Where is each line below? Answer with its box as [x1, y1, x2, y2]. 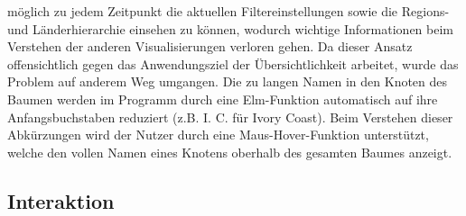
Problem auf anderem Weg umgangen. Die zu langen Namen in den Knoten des [7, 72, 448, 91]
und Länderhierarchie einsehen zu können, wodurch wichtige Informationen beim [7, 19, 454, 38]
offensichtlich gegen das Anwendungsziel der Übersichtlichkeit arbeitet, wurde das [7, 54, 459, 73]
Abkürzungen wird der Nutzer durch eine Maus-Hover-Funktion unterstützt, [7, 125, 429, 144]
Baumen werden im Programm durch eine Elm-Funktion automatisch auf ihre [7, 89, 438, 108]
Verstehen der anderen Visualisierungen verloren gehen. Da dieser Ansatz [7, 37, 413, 56]
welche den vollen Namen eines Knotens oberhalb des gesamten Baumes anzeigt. [7, 142, 452, 161]
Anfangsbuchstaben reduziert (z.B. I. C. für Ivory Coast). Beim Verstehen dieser [7, 107, 453, 126]
